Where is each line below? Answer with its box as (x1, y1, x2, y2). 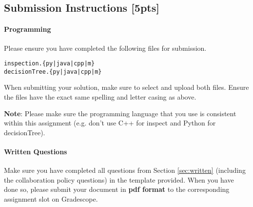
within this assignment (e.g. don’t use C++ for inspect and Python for (4, 118, 216, 128)
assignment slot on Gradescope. (4, 194, 98, 204)
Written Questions (4, 146, 67, 157)
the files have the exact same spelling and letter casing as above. (4, 92, 196, 102)
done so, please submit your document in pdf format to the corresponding (4, 184, 230, 194)
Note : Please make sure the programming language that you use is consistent (4, 108, 236, 118)
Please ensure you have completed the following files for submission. (4, 42, 207, 53)
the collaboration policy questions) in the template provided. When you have (4, 174, 234, 185)
